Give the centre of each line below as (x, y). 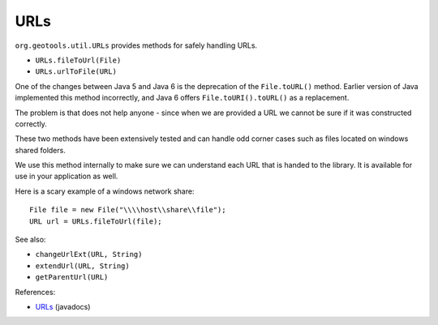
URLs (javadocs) (63, 306)
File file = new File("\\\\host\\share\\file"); (128, 210)
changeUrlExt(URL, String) (89, 254)
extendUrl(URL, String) (82, 266)
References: (35, 292)
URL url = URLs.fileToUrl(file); (96, 221)
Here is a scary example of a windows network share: (105, 191)
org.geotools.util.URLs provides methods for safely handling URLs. (136, 45)
